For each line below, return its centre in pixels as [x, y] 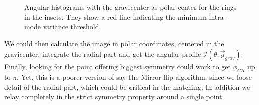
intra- [218, 16]
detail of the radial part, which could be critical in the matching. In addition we [127, 87]
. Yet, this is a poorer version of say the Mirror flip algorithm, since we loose [135, 77]
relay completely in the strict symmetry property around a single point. [114, 97]
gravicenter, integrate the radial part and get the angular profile [103, 54]
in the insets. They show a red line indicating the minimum [115, 16]
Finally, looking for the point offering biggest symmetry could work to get [118, 67]
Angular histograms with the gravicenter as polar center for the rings [131, 7]
